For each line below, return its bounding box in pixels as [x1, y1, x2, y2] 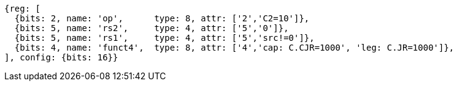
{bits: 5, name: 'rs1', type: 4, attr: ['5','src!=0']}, [14, 33, 315, 43]
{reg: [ [4, 4, 41, 13]
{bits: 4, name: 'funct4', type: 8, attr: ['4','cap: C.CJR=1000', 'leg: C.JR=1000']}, [14, 43, 455, 52]
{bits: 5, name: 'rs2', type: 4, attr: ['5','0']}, [14, 23, 289, 33]
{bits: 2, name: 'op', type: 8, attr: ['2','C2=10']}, [14, 13, 310, 23]
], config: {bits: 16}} [4, 52, 118, 62]
